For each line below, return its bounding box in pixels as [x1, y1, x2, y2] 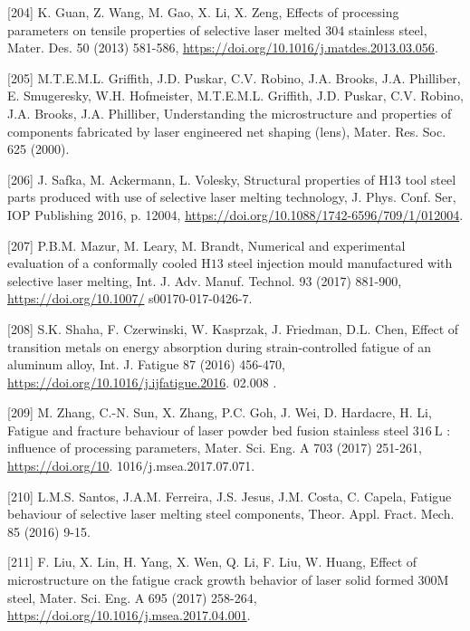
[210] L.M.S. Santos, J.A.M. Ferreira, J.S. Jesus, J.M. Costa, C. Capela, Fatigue [7, 486, 452, 505]
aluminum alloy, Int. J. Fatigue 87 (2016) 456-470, [7, 355, 285, 374]
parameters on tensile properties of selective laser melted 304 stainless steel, [7, 20, 427, 39]
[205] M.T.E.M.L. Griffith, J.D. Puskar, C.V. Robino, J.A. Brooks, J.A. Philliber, [7, 68, 461, 87]
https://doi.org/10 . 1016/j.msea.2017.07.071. [7, 456, 255, 475]
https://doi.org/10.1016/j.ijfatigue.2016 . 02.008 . [7, 372, 277, 391]
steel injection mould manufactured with [227, 253, 453, 272]
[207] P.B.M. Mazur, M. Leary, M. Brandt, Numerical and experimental [7, 235, 406, 254]
